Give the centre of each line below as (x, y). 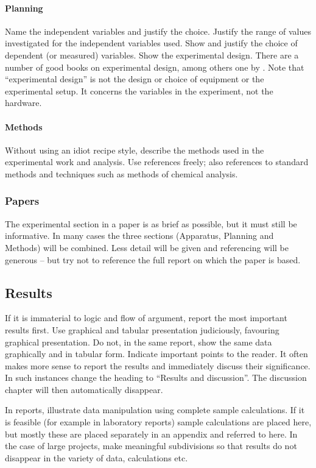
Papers (22, 201)
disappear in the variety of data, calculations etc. (97, 457)
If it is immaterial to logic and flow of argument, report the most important (146, 318)
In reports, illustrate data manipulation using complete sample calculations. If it (155, 410)
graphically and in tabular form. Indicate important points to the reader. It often (156, 354)
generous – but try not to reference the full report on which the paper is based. (153, 259)
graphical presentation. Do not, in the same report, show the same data (139, 342)
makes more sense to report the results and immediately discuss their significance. (158, 365)
